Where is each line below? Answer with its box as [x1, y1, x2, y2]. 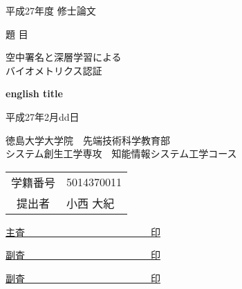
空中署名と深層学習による [6, 50, 122, 64]
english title [6, 86, 63, 101]
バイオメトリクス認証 [6, 63, 102, 77]
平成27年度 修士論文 [6, 3, 96, 17]
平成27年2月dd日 [6, 109, 80, 123]
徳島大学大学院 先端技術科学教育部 [6, 132, 170, 147]
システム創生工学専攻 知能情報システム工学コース [6, 146, 237, 161]
